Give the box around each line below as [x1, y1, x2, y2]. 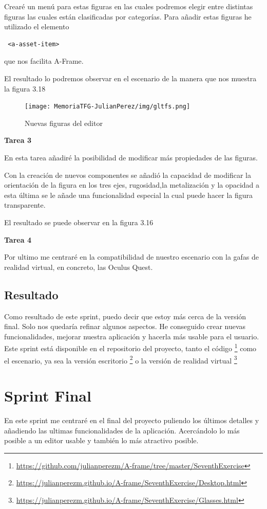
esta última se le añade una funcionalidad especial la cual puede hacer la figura [4, 189, 253, 200]
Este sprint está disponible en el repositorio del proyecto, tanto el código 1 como [4, 341, 257, 353]
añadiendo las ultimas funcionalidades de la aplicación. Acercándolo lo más [4, 425, 240, 435]
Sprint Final [4, 385, 91, 406]
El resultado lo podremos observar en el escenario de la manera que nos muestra [4, 72, 257, 83]
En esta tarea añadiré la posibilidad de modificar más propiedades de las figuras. [4, 152, 258, 162]
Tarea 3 [4, 135, 31, 146]
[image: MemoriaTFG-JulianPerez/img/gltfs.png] [25, 103, 190, 111]
